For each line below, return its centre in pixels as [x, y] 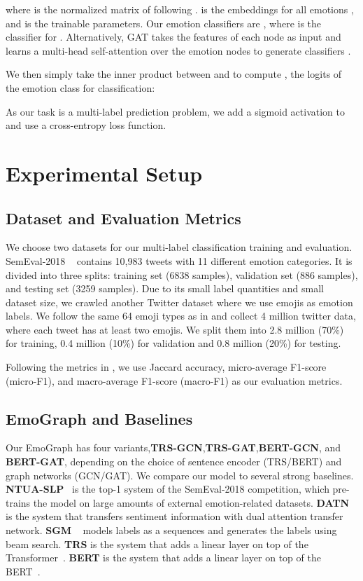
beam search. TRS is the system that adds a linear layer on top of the [157, 544]
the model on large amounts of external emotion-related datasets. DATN [191, 502]
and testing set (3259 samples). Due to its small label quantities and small [165, 288]
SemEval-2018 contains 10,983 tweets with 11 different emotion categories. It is [179, 260]
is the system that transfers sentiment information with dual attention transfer [175, 516]
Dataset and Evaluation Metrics [123, 218]
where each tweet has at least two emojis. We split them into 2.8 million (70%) [175, 329]
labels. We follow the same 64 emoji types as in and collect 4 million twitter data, [181, 316]
